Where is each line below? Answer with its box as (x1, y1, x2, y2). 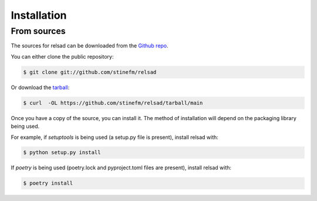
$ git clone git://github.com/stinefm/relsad (23, 69, 157, 76)
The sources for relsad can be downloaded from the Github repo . (11, 42, 168, 49)
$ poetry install (23, 180, 73, 187)
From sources (11, 26, 66, 36)
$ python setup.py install (23, 149, 101, 156)
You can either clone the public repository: (11, 53, 114, 60)
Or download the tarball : (11, 84, 70, 91)
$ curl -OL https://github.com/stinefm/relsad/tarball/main (23, 100, 203, 106)
